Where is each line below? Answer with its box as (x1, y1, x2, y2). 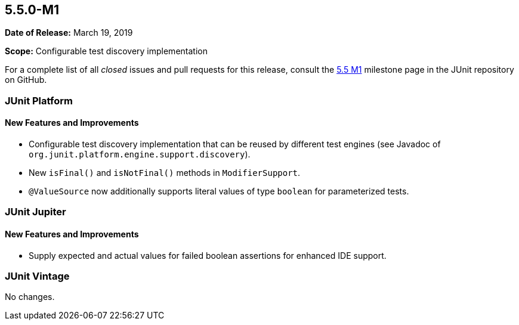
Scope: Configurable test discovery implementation (5, 46, 208, 57)
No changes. (5, 292, 55, 302)
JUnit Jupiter (5, 206, 66, 218)
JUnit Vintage (5, 270, 70, 282)
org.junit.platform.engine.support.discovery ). (29, 149, 251, 160)
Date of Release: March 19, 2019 (5, 27, 133, 38)
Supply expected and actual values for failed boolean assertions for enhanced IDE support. (29, 250, 387, 261)
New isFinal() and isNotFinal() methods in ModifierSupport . (29, 168, 301, 178)
